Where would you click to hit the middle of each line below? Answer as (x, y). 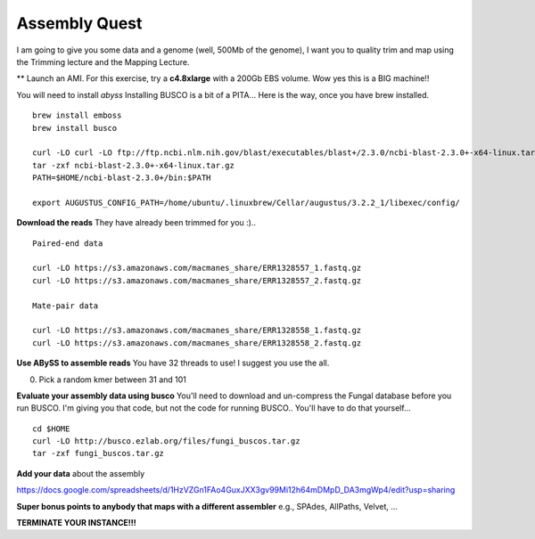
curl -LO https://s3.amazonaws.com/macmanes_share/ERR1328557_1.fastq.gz (197, 268)
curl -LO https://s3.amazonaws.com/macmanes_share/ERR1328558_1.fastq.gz (197, 331)
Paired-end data (68, 243)
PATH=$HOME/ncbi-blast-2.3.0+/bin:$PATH (122, 178)
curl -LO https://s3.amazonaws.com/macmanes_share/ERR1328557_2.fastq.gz (197, 280)
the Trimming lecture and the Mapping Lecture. (103, 61)
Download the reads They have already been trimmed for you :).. (136, 223)
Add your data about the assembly (81, 473)
